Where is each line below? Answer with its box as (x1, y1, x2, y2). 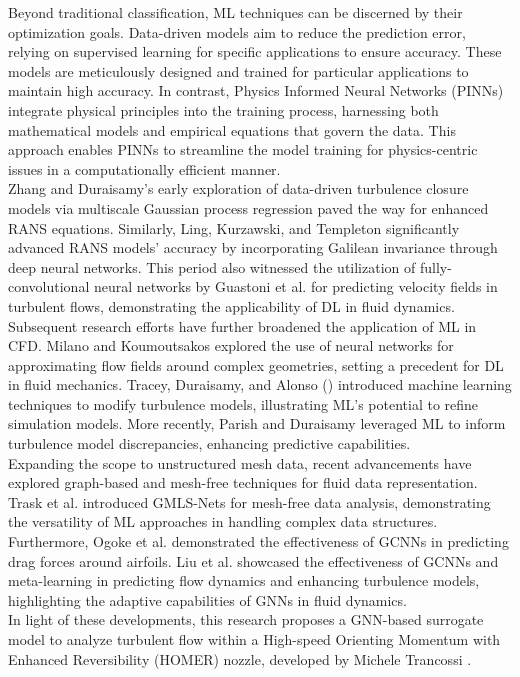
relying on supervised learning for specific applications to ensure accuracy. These (8, 41, 502, 62)
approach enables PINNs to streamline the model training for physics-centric (8, 139, 478, 160)
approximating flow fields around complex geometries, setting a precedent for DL (8, 354, 504, 375)
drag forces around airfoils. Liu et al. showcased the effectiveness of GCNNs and (8, 550, 499, 571)
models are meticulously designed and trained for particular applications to (8, 60, 469, 81)
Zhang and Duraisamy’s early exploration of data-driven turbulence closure (8, 178, 469, 199)
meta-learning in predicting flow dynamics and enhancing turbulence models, (8, 570, 480, 591)
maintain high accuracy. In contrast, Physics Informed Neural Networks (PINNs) (8, 80, 504, 101)
